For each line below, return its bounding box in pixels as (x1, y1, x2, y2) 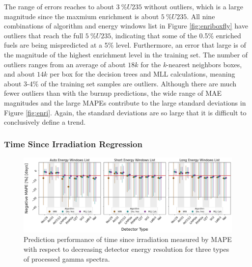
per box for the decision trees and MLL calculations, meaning (50, 69, 235, 79)
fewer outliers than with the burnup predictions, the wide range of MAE (4, 88, 222, 98)
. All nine (187, 11, 215, 21)
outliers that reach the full (4, 30, 84, 40)
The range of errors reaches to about (4, 1, 114, 11)
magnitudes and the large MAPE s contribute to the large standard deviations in (4, 97, 246, 107)
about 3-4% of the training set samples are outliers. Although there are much (4, 78, 236, 88)
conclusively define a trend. (4, 117, 86, 127)
